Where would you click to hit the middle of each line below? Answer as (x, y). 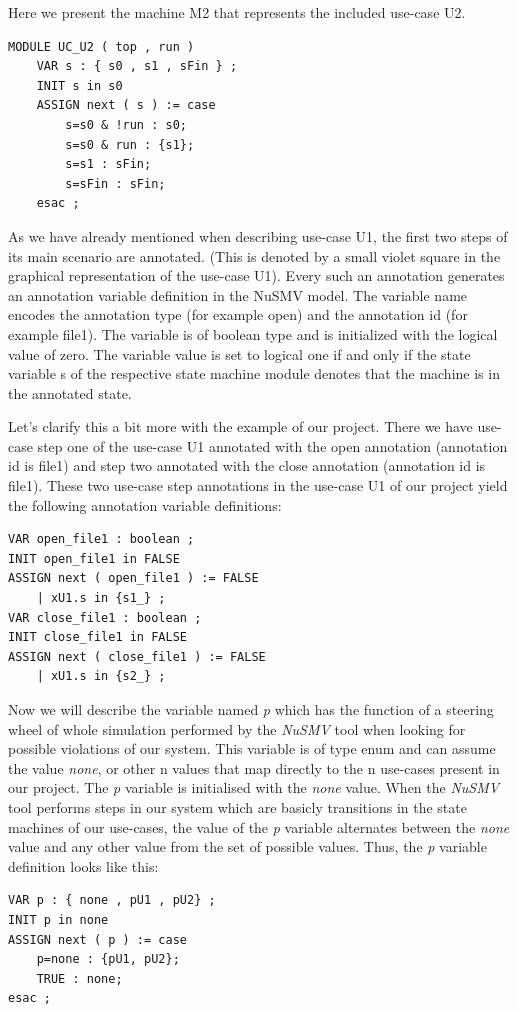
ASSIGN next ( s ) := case (126, 105)
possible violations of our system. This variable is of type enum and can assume (252, 748)
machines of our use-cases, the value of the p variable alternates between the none (259, 826)
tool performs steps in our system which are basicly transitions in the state (237, 806)
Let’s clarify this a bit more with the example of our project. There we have (240, 426)
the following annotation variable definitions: (145, 504)
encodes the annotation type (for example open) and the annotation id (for (238, 314)
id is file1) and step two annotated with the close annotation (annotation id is (247, 465)
